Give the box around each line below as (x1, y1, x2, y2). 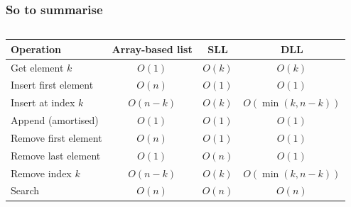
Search (11, 183, 40, 198)
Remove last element (11, 147, 101, 162)
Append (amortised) (11, 113, 99, 128)
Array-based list (112, 41, 193, 56)
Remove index (11, 165, 72, 180)
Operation (11, 41, 62, 56)
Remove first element (11, 130, 102, 145)
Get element (11, 60, 64, 74)
